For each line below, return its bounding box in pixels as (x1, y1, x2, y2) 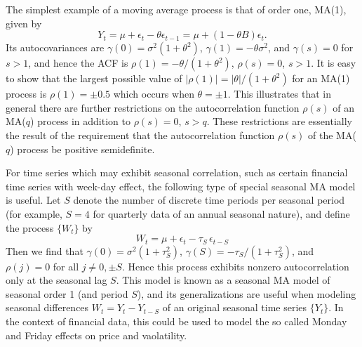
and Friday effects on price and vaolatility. (6, 327, 187, 342)
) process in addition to (30, 114, 130, 129)
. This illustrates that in (227, 86, 332, 101)
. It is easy (311, 55, 356, 70)
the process (6, 220, 54, 235)
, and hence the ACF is (28, 55, 128, 70)
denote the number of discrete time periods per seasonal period (73, 192, 345, 207)
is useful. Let (6, 192, 61, 207)
